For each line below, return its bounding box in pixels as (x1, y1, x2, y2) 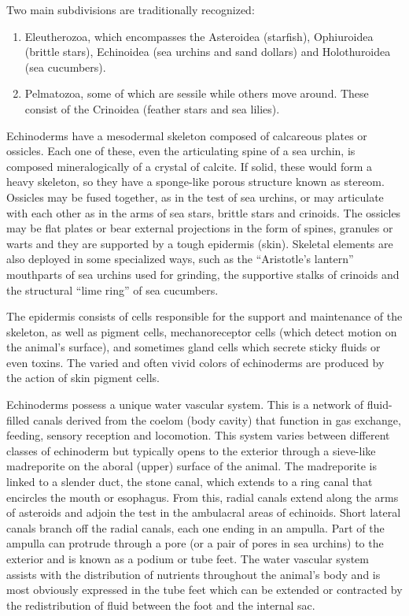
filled (6, 411, 30, 428)
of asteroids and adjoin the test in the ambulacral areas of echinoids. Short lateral (6, 504, 401, 521)
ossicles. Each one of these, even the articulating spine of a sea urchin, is (6, 143, 356, 159)
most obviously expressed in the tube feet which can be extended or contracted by (6, 581, 403, 598)
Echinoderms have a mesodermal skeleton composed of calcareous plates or (6, 127, 367, 143)
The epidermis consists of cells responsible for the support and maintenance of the (6, 308, 403, 325)
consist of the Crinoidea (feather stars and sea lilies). (24, 100, 280, 117)
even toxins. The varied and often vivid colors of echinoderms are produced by (6, 354, 385, 370)
